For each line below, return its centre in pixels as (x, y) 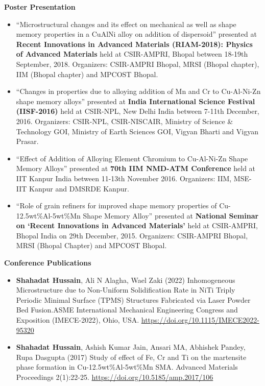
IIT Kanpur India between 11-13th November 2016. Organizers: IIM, (124, 178)
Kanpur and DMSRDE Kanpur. (79, 188)
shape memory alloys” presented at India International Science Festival (136, 101)
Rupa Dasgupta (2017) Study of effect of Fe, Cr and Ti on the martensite (131, 357)
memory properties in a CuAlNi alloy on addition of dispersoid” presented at (136, 34)
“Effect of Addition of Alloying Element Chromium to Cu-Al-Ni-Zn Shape (132, 158)
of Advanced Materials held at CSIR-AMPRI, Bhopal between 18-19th (132, 54)
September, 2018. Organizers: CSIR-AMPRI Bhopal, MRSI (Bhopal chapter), (138, 64)
